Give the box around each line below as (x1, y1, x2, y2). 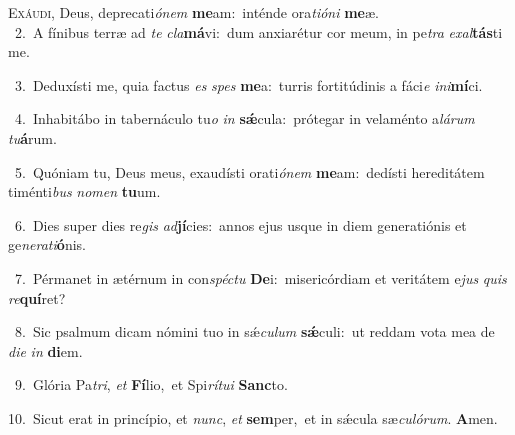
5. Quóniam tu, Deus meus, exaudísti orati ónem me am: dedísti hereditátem (14, 161, 485, 182)
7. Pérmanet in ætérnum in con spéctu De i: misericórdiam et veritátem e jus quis (14, 267, 507, 288)
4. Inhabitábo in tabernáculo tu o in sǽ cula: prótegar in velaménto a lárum (14, 108, 475, 129)
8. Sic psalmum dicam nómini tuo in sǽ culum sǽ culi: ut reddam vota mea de (14, 321, 495, 342)
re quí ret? (8, 287, 66, 308)
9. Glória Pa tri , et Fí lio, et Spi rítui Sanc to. (14, 374, 288, 395)
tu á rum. (8, 127, 57, 148)
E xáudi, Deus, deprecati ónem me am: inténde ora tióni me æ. (8, 2, 379, 22)
